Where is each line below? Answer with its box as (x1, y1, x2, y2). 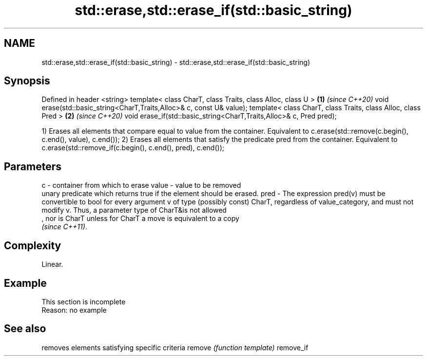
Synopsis (4, 75, 50, 87)
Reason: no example (41, 305, 107, 314)
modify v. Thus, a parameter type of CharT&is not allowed (41, 206, 227, 215)
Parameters (4, 160, 61, 173)
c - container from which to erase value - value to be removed (41, 181, 241, 190)
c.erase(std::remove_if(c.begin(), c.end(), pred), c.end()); (41, 143, 224, 152)
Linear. (41, 260, 63, 269)
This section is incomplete (41, 297, 126, 306)
